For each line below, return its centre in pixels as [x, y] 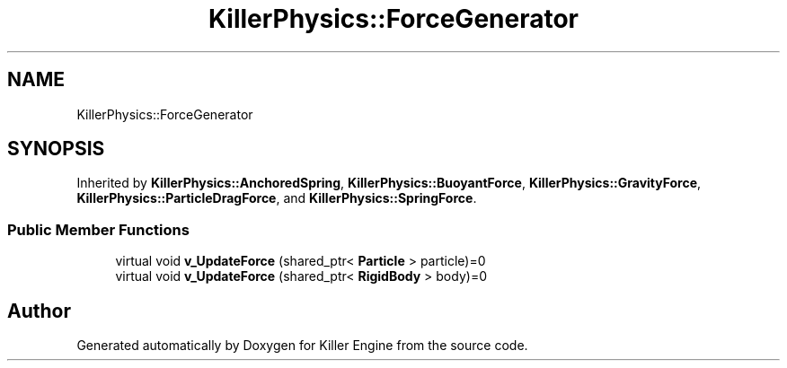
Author [39, 311]
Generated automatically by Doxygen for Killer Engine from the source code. [302, 346]
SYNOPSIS [56, 149]
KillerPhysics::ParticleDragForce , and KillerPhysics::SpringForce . [277, 198]
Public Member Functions [98, 229]
